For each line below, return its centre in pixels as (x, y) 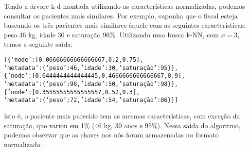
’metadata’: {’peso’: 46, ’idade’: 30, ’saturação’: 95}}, (91, 68)
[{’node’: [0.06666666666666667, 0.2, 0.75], (74, 59)
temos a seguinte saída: (38, 44)
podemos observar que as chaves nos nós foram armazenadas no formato (111, 135)
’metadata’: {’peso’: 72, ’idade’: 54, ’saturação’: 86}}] (91, 100)
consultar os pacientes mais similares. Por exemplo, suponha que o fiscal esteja (121, 15)
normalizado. (23, 144)
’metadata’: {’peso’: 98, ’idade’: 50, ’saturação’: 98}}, (91, 84)
